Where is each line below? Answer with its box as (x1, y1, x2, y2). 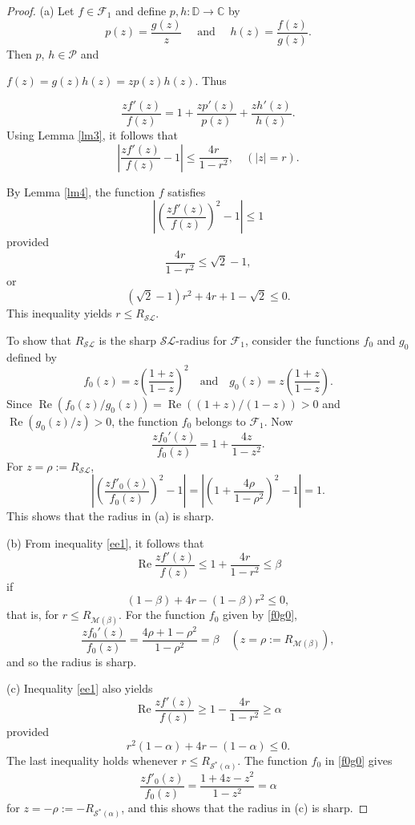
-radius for (175, 331, 227, 348)
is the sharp (99, 331, 157, 348)
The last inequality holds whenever (6, 751, 178, 768)
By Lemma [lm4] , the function (6, 183, 155, 200)
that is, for (6, 606, 59, 623)
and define (115, 2, 167, 18)
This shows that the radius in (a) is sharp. (6, 508, 215, 524)
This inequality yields (6, 305, 112, 322)
